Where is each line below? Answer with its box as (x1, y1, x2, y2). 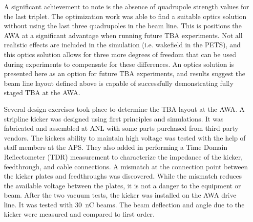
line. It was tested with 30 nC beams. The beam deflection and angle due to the (4, 199, 245, 209)
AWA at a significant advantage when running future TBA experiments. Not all (4, 30, 243, 40)
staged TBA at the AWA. (4, 87, 81, 98)
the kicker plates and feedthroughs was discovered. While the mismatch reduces (4, 171, 242, 181)
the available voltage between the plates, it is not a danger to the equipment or (4, 180, 241, 190)
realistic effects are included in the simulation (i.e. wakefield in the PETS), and (4, 40, 241, 50)
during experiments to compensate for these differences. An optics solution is (4, 59, 234, 69)
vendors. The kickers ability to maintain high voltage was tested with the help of (4, 132, 246, 142)
